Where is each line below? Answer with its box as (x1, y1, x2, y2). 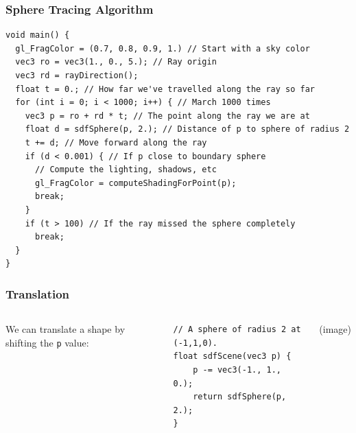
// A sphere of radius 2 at (173, 325, 301, 335)
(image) (319, 322, 351, 336)
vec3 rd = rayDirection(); (15, 71, 139, 80)
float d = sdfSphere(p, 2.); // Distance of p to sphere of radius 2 (25, 124, 350, 134)
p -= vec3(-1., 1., (193, 364, 282, 375)
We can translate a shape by (5, 322, 126, 336)
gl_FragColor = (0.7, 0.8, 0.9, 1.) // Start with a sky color (15, 43, 310, 54)
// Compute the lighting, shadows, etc (34, 165, 217, 175)
